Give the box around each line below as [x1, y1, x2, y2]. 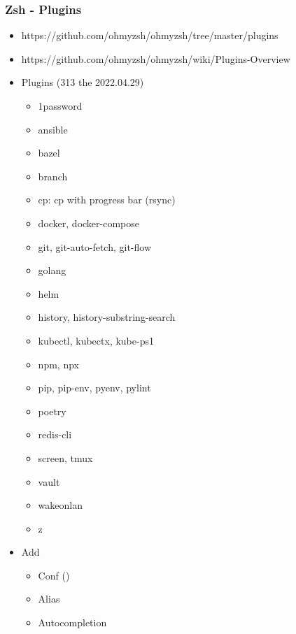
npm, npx [38, 356, 79, 371]
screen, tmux [38, 450, 93, 465]
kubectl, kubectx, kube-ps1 [38, 333, 154, 347]
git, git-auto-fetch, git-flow [38, 239, 151, 254]
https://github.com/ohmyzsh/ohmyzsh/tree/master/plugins [21, 28, 279, 43]
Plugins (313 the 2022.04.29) [21, 75, 144, 89]
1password [38, 99, 83, 113]
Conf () [38, 568, 70, 582]
